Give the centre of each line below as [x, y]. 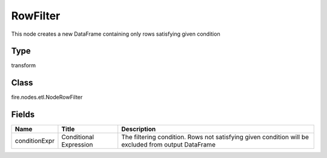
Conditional [78, 137]
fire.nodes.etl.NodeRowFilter [47, 97]
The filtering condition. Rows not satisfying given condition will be [215, 137]
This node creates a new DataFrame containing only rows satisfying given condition [116, 34]
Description [139, 129]
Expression [77, 145]
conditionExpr [35, 141]
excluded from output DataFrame [169, 145]
